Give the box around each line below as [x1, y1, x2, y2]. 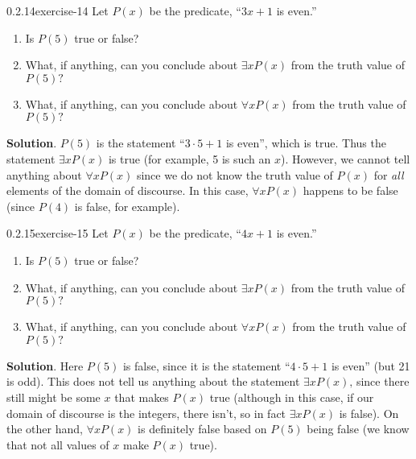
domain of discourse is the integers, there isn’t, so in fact [6, 404, 286, 421]
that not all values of [6, 436, 109, 453]
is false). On [339, 404, 399, 421]
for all [373, 166, 404, 183]
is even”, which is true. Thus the [225, 134, 386, 151]
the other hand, [6, 420, 83, 437]
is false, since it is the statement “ [122, 357, 290, 374]
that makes [114, 388, 169, 405]
